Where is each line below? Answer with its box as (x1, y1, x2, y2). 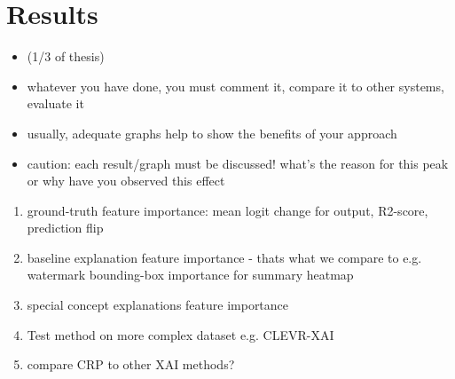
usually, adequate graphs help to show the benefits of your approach (27, 123, 397, 142)
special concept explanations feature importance (27, 296, 289, 314)
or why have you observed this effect (27, 171, 225, 190)
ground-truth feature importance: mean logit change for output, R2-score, (27, 201, 428, 219)
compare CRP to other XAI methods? (27, 355, 235, 374)
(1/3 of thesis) (27, 47, 105, 66)
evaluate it (27, 94, 84, 113)
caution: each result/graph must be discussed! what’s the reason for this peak (27, 154, 449, 172)
